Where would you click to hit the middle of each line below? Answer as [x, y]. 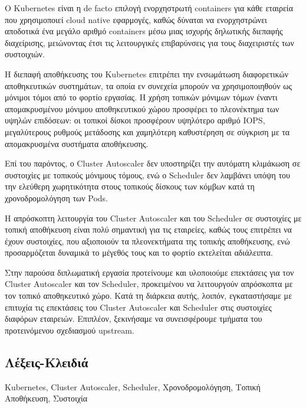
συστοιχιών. [25, 54]
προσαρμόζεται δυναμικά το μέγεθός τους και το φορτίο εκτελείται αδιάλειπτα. [139, 252]
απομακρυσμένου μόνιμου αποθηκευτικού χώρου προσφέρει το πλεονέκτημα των [142, 108]
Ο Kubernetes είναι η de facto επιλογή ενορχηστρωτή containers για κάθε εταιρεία [149, 8]
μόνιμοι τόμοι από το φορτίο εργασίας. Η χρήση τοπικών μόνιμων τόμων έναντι [141, 97]
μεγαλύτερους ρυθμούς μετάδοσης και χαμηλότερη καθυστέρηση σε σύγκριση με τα [147, 131]
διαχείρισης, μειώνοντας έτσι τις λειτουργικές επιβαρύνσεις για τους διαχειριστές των [149, 42]
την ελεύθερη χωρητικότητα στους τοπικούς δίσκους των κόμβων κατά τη [130, 186]
